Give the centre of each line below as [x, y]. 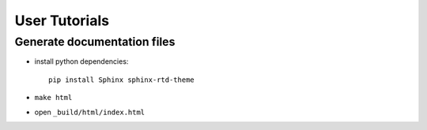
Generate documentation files [95, 42]
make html [53, 98]
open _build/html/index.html [90, 112]
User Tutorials [62, 20]
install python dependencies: [81, 61]
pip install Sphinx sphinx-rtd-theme [122, 80]
